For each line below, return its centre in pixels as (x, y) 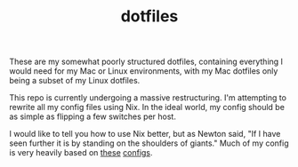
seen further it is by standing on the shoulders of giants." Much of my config (149, 143)
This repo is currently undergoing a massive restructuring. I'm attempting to (148, 98)
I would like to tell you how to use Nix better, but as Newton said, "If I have (145, 134)
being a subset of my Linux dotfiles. (75, 81)
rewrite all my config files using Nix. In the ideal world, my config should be (147, 107)
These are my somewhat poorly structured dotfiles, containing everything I (146, 62)
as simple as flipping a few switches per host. (93, 116)
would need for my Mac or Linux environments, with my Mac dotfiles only (144, 71)
